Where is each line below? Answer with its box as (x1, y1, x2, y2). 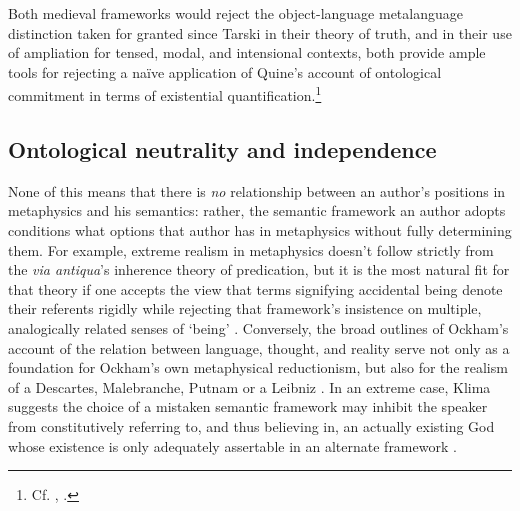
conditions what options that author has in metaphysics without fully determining (8, 220, 512, 241)
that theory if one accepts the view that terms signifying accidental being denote (8, 278, 503, 299)
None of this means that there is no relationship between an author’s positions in (8, 180, 506, 201)
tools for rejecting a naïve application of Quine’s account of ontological (8, 61, 442, 82)
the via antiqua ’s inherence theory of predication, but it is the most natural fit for (8, 259, 510, 280)
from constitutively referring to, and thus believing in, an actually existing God (8, 415, 495, 436)
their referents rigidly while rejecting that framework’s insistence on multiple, (8, 298, 482, 319)
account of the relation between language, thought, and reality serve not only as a (8, 337, 510, 358)
